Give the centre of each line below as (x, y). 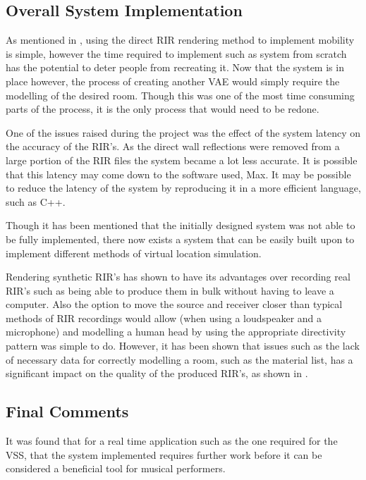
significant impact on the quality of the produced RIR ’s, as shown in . (157, 373)
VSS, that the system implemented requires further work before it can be (164, 454)
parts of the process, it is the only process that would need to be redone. (163, 109)
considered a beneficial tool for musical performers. (116, 468)
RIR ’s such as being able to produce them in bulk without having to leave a (170, 290)
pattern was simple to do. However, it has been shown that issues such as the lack (183, 346)
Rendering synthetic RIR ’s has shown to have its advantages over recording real (178, 277)
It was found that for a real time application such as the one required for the (172, 441)
